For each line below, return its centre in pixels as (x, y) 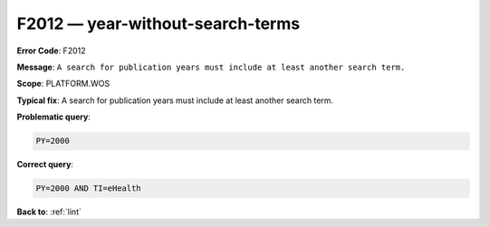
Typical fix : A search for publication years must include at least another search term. (175, 100)
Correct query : (45, 165)
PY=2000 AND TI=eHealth (89, 189)
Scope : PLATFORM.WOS (63, 84)
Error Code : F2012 (51, 51)
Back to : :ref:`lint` (49, 212)
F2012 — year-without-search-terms (158, 24)
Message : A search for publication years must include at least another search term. (211, 67)
